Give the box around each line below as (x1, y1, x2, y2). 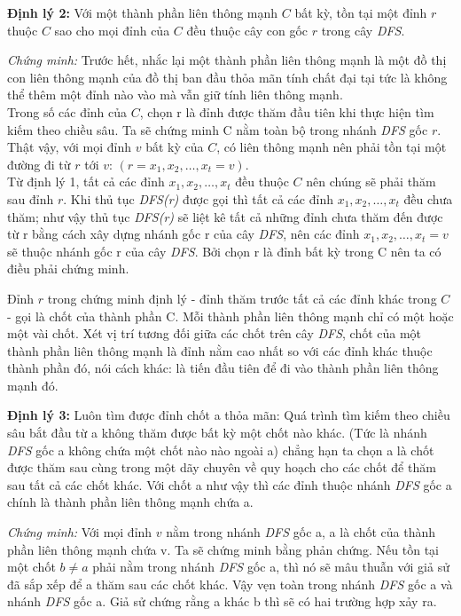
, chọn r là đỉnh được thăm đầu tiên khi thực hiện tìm (139, 102, 434, 121)
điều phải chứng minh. (7, 259, 129, 278)
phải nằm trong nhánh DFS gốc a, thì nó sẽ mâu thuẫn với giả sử (92, 557, 449, 576)
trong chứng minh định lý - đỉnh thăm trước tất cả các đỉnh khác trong (47, 288, 437, 307)
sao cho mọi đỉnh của (54, 20, 170, 39)
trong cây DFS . (321, 20, 405, 39)
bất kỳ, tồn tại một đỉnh (294, 4, 427, 21)
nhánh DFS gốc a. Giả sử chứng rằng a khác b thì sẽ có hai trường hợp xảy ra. (7, 592, 437, 611)
